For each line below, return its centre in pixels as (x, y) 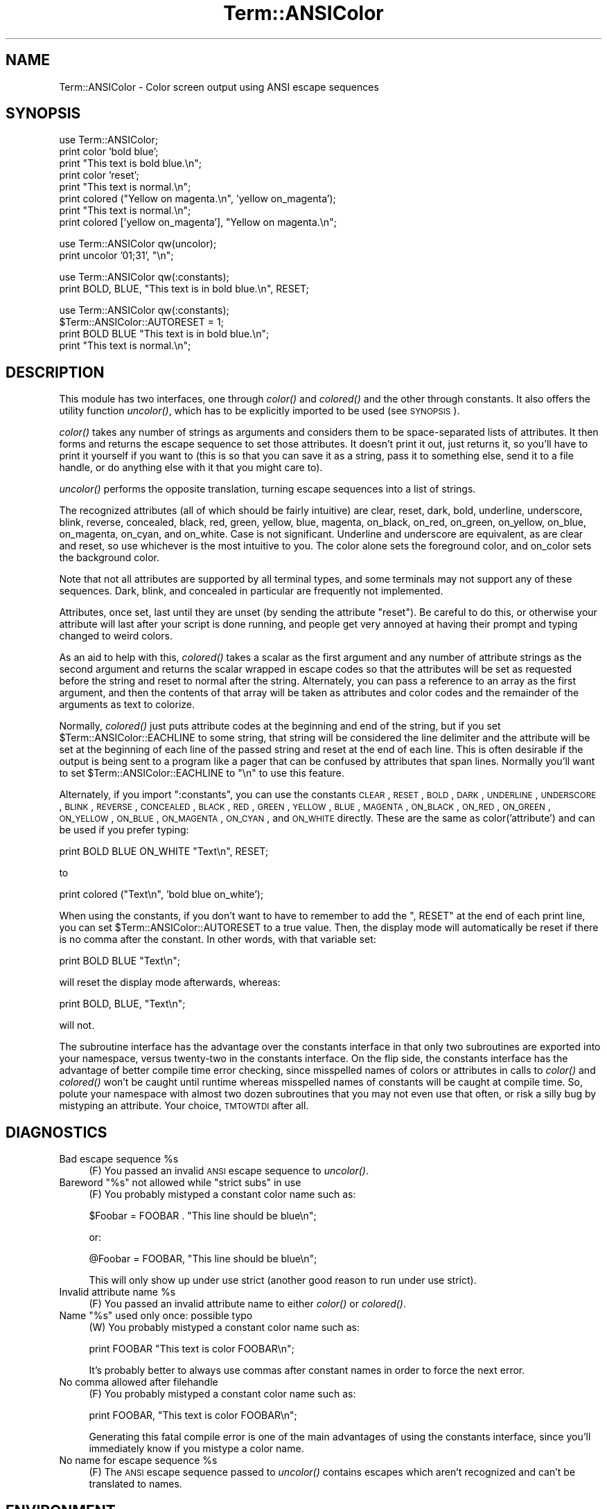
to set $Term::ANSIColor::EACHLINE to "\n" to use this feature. (202, 773)
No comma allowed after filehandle (139, 1382)
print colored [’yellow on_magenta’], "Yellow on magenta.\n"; (198, 222)
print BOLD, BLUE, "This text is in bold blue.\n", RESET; (184, 289)
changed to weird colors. (116, 636)
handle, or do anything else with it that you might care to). (191, 468)
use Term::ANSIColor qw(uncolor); (138, 244)
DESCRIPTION (55, 372)
